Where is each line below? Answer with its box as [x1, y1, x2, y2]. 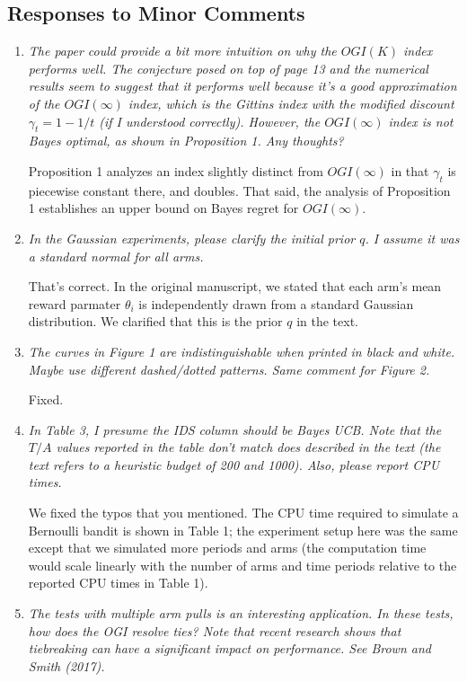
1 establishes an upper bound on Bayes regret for [28, 199, 299, 217]
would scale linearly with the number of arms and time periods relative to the [28, 555, 457, 574]
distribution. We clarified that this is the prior [28, 312, 283, 331]
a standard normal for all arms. [28, 246, 204, 265]
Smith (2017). [28, 656, 105, 675]
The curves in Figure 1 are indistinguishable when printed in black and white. [28, 341, 455, 360]
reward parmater [28, 294, 121, 313]
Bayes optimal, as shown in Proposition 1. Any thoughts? [28, 131, 344, 150]
